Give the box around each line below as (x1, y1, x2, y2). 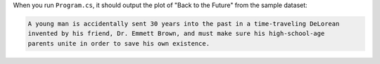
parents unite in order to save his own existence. (27, 39, 210, 47)
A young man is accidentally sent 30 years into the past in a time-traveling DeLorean (27, 20, 340, 27)
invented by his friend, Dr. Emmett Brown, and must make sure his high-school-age (27, 30, 325, 38)
